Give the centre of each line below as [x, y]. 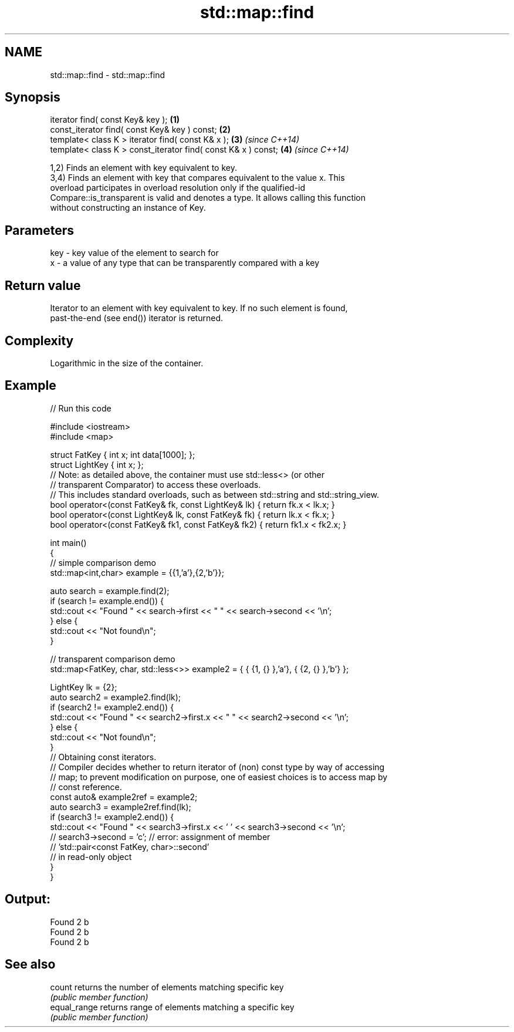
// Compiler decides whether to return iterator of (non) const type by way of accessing [217, 767]
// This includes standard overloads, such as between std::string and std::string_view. [215, 494]
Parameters [39, 230]
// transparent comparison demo [113, 659]
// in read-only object [91, 856]
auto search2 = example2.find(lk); [116, 697]
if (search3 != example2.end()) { [112, 817]
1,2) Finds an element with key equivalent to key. [143, 168]
